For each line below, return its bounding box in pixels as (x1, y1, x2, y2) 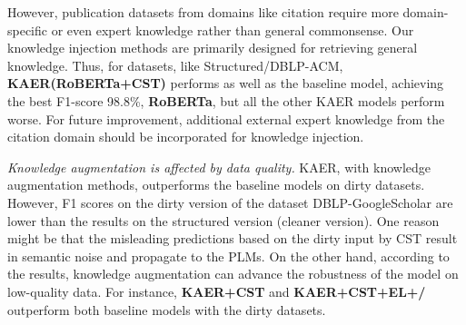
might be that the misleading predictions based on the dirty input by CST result (7, 229, 458, 248)
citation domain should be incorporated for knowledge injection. (7, 127, 364, 146)
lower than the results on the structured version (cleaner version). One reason (7, 211, 440, 230)
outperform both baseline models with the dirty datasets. (7, 300, 326, 319)
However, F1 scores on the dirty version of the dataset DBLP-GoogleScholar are (7, 192, 453, 212)
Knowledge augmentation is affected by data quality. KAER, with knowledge (7, 157, 431, 176)
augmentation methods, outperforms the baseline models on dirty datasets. (7, 175, 425, 194)
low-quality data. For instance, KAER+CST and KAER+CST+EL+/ (7, 281, 426, 300)
